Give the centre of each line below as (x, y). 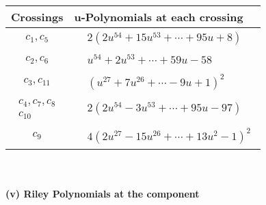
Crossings (37, 17)
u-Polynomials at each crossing (159, 17)
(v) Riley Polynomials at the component (103, 194)
